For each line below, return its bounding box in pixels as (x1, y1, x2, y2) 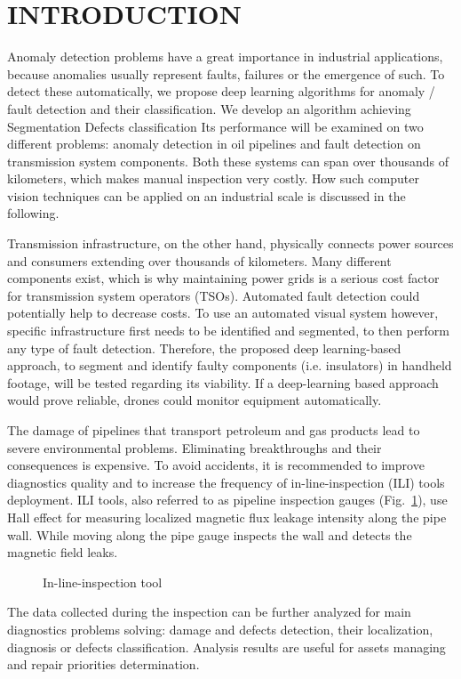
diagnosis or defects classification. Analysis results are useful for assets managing (7, 637, 446, 656)
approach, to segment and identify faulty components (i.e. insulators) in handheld (7, 356, 452, 375)
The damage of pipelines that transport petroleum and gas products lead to (7, 421, 420, 439)
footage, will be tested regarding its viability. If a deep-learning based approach (7, 373, 439, 392)
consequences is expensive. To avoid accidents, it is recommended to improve (7, 456, 425, 474)
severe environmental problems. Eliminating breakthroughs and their (7, 438, 382, 457)
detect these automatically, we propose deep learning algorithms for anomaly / (7, 82, 435, 101)
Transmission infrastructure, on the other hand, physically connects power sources (7, 234, 454, 253)
